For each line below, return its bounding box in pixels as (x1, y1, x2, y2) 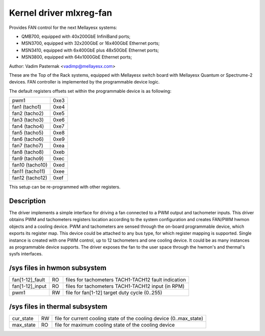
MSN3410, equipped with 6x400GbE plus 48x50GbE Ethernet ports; (21, 47, 159, 53)
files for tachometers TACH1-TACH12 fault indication (65, 277, 186, 283)
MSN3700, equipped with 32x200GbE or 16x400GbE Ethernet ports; (21, 40, 160, 46)
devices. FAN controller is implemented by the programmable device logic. (9, 79, 160, 85)
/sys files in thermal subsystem (9, 302, 107, 310)
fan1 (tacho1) (12, 104, 42, 111)
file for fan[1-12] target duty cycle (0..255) (65, 289, 162, 296)
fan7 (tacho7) (12, 142, 44, 149)
